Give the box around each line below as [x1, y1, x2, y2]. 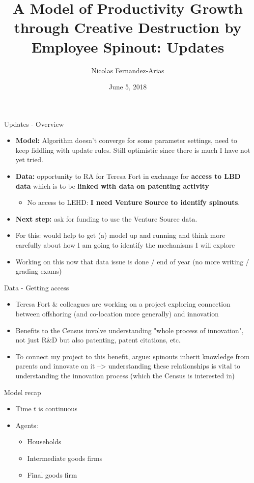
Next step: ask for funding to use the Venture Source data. [15, 213, 198, 224]
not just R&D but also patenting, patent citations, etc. [15, 335, 181, 345]
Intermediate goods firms [27, 453, 103, 463]
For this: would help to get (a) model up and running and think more [15, 230, 226, 240]
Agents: [15, 420, 38, 430]
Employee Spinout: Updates [31, 36, 225, 57]
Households [27, 436, 61, 447]
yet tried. [15, 154, 43, 165]
